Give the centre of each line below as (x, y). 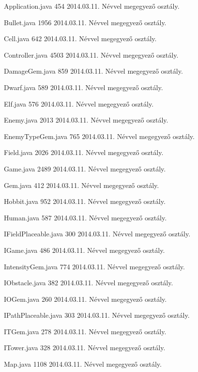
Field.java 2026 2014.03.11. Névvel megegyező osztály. (84, 152)
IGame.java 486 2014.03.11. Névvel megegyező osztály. (84, 250)
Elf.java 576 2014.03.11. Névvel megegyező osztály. (79, 103)
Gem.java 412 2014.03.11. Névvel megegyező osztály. (82, 185)
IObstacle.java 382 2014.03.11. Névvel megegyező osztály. (89, 283)
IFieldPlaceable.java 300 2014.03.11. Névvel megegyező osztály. (97, 234)
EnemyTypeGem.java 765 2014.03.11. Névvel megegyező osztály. (99, 136)
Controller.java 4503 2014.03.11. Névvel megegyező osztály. (91, 54)
